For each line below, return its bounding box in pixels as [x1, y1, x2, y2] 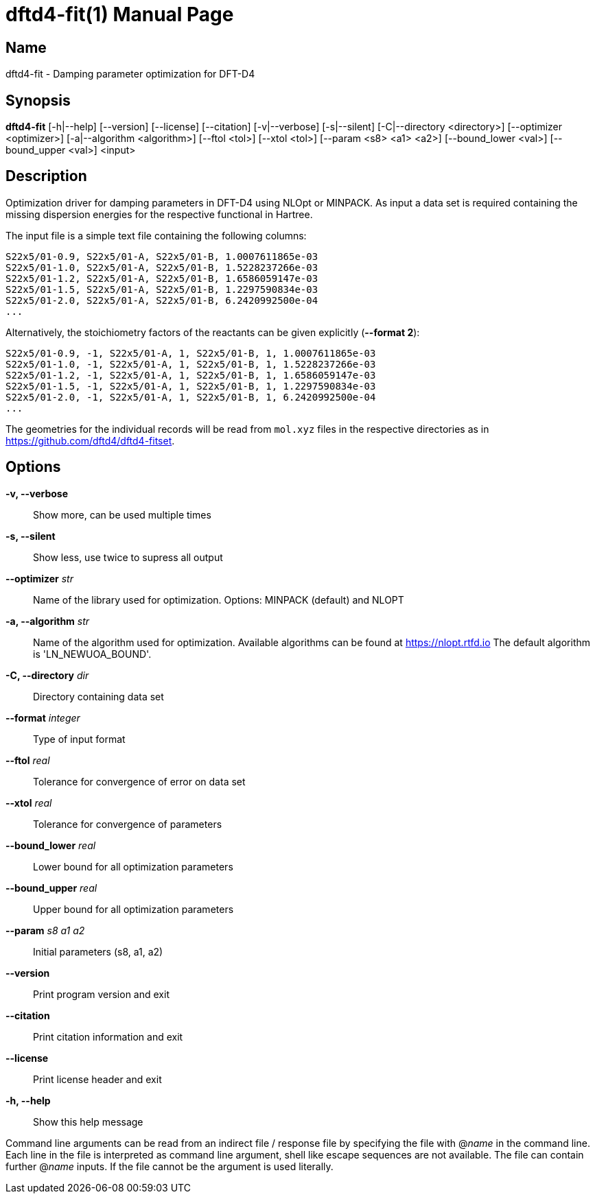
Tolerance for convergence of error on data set [33, 775, 246, 787]
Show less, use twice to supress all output [33, 551, 223, 563]
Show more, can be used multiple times [33, 508, 211, 521]
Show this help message [33, 1115, 143, 1128]
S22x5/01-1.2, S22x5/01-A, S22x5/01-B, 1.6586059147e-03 [5, 272, 318, 284]
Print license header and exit [33, 1073, 162, 1085]
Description [5, 167, 87, 185]
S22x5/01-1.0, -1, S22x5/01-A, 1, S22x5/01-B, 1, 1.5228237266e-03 [5, 358, 376, 370]
